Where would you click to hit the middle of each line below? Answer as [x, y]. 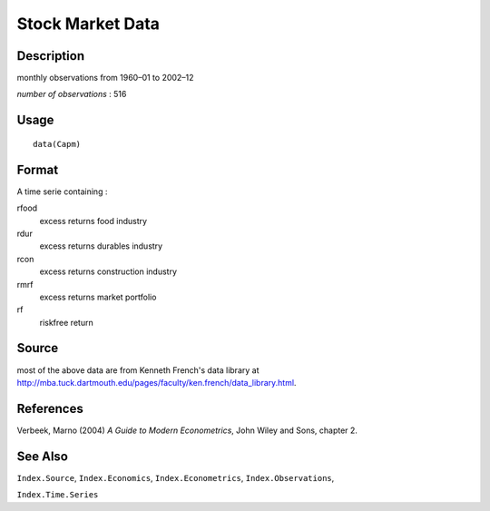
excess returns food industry [93, 221]
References [50, 408]
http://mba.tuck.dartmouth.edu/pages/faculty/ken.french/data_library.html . [157, 382]
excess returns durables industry [101, 246]
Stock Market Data [88, 24]
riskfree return [67, 322]
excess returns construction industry [108, 271]
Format [38, 169]
